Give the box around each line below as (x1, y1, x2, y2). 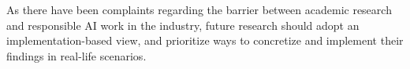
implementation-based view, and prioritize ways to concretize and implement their (6, 32, 404, 49)
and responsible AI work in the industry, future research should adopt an (6, 16, 360, 33)
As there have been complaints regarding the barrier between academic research (6, 2, 392, 17)
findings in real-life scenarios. (6, 47, 147, 64)
